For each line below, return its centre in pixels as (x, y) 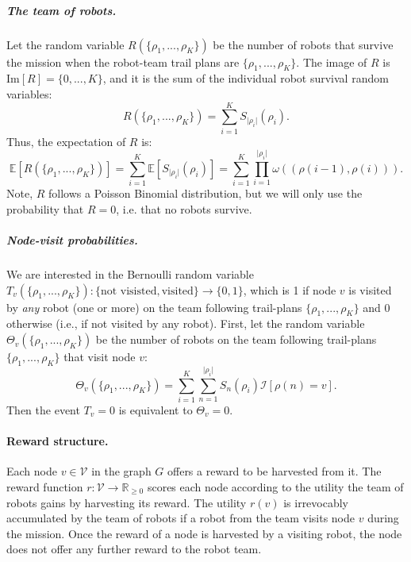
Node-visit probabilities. (72, 240)
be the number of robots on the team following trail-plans (236, 339)
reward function (45, 486)
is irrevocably (316, 502)
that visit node (100, 357)
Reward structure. (58, 441)
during (383, 518)
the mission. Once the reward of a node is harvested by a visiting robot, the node (204, 533)
